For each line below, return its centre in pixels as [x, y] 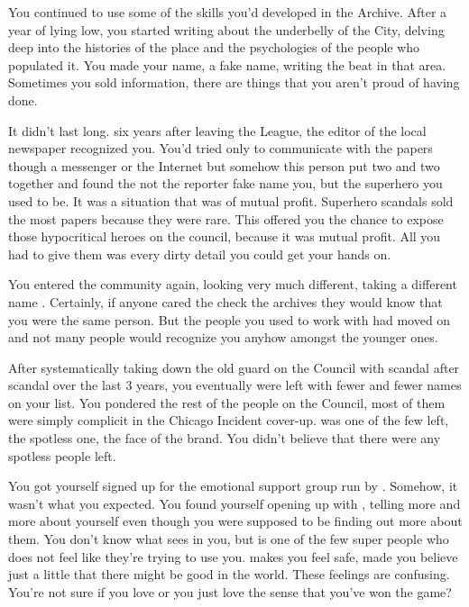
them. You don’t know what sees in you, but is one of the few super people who [229, 539]
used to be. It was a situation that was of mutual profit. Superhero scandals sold [231, 200]
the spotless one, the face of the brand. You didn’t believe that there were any [225, 438]
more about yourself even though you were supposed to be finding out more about [235, 521]
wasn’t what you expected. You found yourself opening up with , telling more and [234, 503]
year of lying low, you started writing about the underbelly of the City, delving [226, 29]
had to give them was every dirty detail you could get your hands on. [200, 254]
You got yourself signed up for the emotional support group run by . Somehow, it [233, 486]
